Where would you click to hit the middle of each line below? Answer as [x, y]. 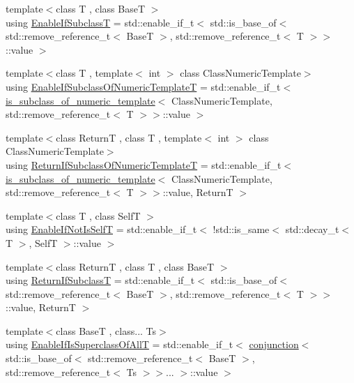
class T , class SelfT [98, 215]
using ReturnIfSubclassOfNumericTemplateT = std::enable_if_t [144, 164]
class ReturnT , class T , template [129, 137]
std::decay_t [312, 229]
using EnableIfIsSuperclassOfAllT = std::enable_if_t [120, 344]
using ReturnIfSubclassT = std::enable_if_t [100, 280]
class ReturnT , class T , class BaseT [135, 266]
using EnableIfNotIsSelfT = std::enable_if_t [101, 229]
